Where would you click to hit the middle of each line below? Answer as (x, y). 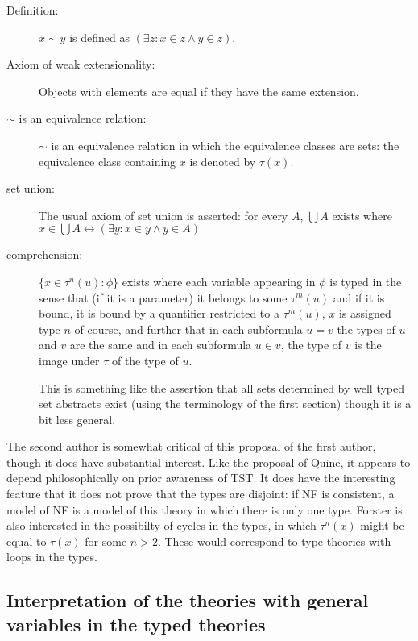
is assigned (365, 313)
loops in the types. (52, 557)
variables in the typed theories (136, 624)
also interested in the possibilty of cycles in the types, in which (161, 525)
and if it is (359, 297)
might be (382, 525)
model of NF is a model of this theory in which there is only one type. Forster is (205, 509)
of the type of (145, 360)
